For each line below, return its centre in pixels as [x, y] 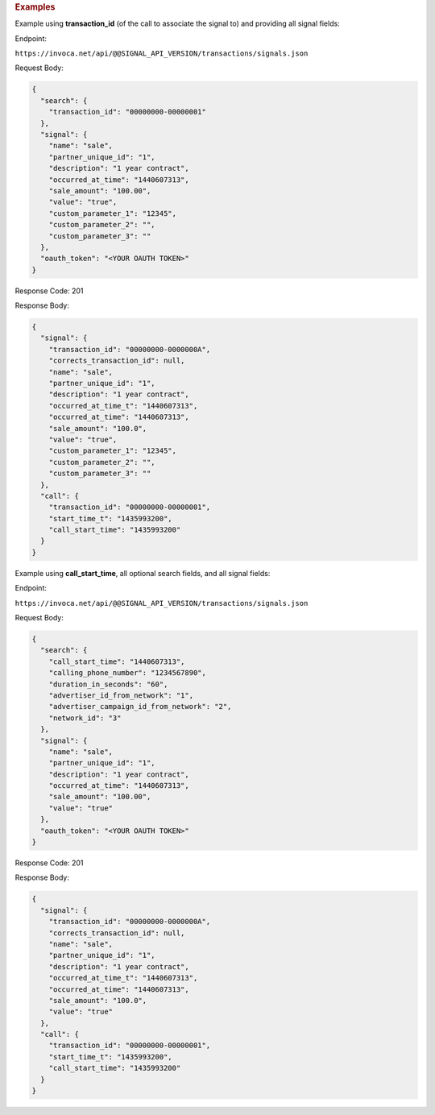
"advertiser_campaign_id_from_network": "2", [140, 707]
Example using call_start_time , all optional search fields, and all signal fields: [143, 573]
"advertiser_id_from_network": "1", [121, 695]
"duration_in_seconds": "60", [108, 684]
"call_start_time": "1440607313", [117, 661]
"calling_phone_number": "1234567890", [128, 673]
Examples [35, 7]
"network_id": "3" [85, 718]
